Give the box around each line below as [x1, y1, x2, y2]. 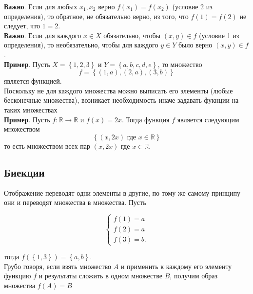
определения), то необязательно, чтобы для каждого [4, 40, 158, 50]
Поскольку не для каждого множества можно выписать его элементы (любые [4, 85, 233, 95]
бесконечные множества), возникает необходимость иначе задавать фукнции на [4, 95, 239, 105]
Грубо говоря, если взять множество [4, 261, 112, 271]
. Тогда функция [121, 114, 170, 124]
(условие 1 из [199, 30, 239, 40]
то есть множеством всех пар [4, 140, 91, 151]
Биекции [4, 164, 45, 180]
